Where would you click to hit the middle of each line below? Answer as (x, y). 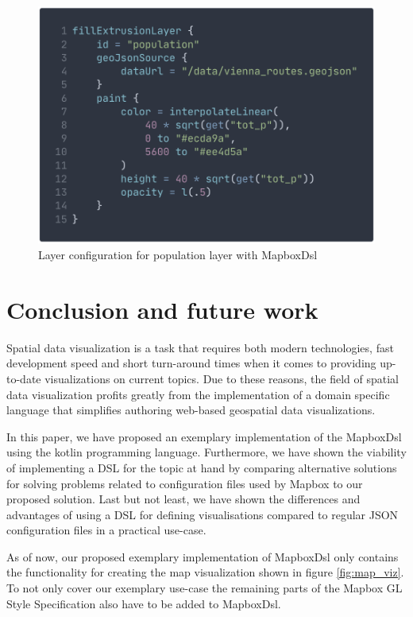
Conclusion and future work (162, 309)
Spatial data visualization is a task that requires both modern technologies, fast (200, 347)
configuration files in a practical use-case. (106, 530)
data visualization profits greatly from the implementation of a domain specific (198, 394)
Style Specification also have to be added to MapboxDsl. (144, 603)
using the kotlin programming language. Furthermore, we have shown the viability (206, 452)
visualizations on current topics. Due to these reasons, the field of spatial (222, 378)
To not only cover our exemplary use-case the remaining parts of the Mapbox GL (205, 588)
